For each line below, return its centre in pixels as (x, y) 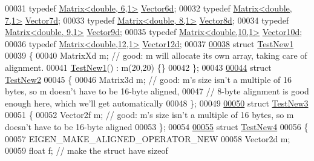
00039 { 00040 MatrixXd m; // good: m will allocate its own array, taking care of (156, 55)
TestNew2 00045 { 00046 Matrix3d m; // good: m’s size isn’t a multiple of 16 (148, 79)
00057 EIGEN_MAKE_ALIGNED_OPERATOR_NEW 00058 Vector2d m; (148, 138)
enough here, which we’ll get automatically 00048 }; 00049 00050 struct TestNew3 (157, 103)
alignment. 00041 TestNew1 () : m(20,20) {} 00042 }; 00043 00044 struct (138, 67)
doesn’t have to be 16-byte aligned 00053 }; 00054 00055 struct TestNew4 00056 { (157, 126)
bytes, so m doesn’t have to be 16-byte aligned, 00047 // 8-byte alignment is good (157, 91)
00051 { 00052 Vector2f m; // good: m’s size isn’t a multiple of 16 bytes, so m (149, 115)
